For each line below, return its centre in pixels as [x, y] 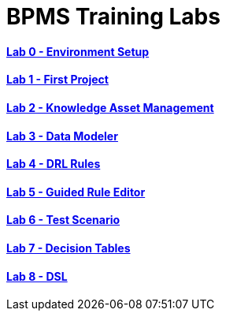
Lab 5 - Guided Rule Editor [76, 192]
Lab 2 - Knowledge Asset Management [110, 107]
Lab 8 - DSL [37, 276]
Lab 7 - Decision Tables [69, 248]
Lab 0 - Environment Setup [78, 51]
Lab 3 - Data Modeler [62, 136]
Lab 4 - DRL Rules [54, 164]
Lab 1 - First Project [57, 80]
